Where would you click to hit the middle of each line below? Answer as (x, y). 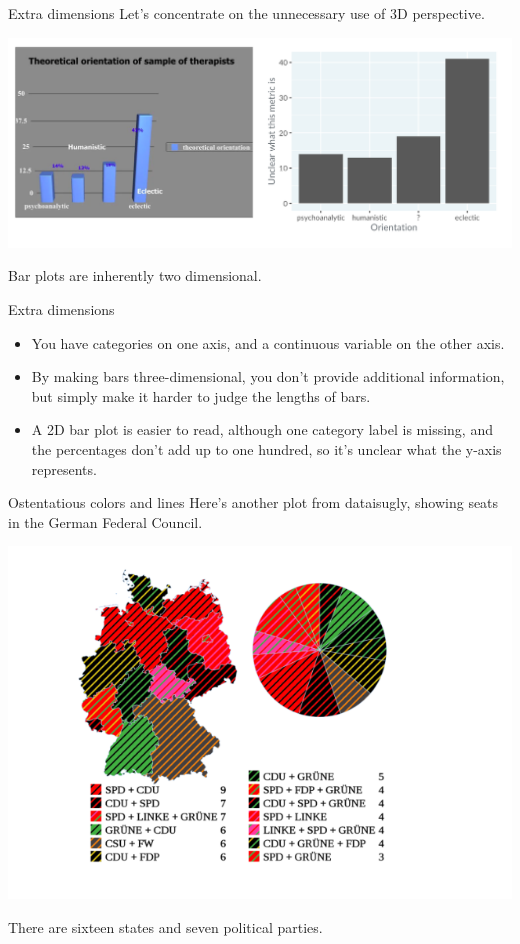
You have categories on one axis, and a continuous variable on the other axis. (268, 342)
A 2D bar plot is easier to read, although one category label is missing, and (262, 429)
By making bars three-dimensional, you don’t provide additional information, (268, 376)
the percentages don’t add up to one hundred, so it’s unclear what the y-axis (266, 448)
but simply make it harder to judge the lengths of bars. (201, 395)
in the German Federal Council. (105, 521)
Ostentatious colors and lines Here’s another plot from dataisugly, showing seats (253, 502)
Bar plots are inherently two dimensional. (135, 275)
